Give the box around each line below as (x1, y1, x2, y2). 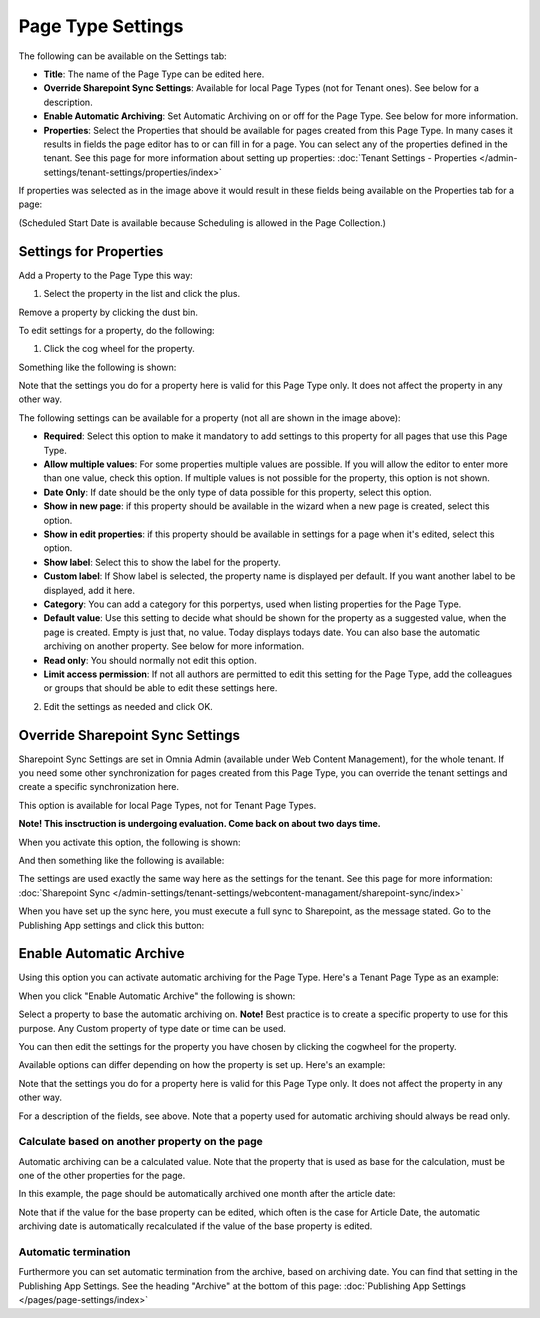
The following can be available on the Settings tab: (18, 50, 227, 62)
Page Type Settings (18, 15, 184, 37)
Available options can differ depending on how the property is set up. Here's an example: (18, 1059, 386, 1071)
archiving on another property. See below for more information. (43, 640, 305, 652)
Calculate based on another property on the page (18, 1135, 264, 1149)
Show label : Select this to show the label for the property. (43, 556, 282, 568)
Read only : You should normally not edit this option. (43, 654, 257, 666)
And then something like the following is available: (18, 854, 225, 866)
